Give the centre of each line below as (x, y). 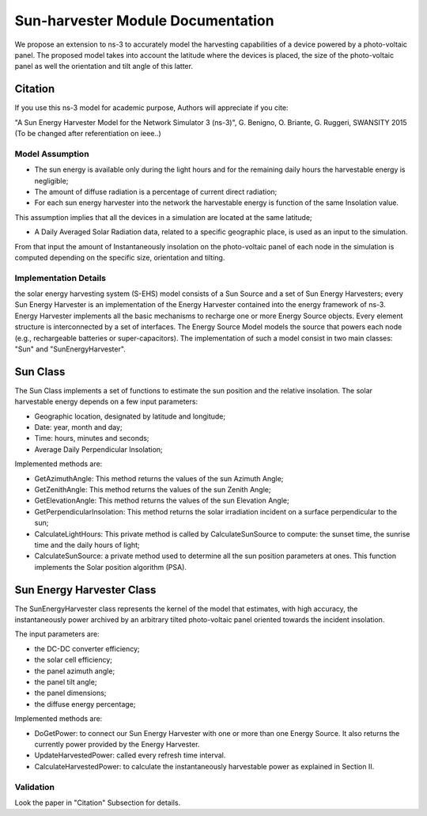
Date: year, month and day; (78, 427)
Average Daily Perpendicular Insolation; (99, 449)
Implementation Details (60, 278)
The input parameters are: (57, 634)
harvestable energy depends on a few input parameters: (106, 402)
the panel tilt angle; (66, 682)
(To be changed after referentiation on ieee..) (88, 134)
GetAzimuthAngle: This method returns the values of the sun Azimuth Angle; (159, 478)
